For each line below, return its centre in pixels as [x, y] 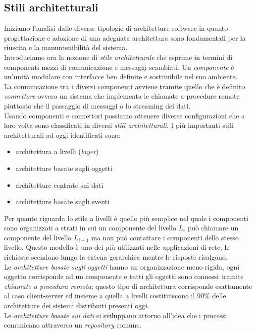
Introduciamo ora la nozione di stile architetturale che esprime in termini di [118, 57]
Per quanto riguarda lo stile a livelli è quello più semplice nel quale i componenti [126, 218]
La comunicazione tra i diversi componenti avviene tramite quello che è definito [125, 86]
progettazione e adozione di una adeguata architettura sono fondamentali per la [125, 37]
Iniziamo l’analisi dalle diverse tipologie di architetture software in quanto [116, 28]
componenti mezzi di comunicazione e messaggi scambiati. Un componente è [119, 67]
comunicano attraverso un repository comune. [73, 325]
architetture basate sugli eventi [63, 201]
